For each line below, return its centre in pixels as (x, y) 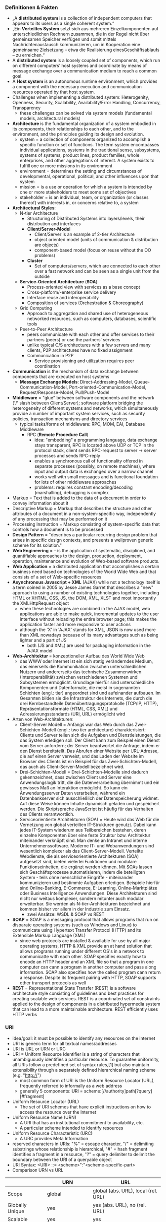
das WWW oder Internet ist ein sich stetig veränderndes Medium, (86, 661)
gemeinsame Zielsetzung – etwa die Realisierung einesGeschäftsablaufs (86, 50)
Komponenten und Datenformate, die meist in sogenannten (80, 688)
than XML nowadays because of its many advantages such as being (89, 635)
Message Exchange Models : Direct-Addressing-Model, (76, 382)
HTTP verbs (24, 1015)
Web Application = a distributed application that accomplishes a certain (86, 567)
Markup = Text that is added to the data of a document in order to (79, 498)
